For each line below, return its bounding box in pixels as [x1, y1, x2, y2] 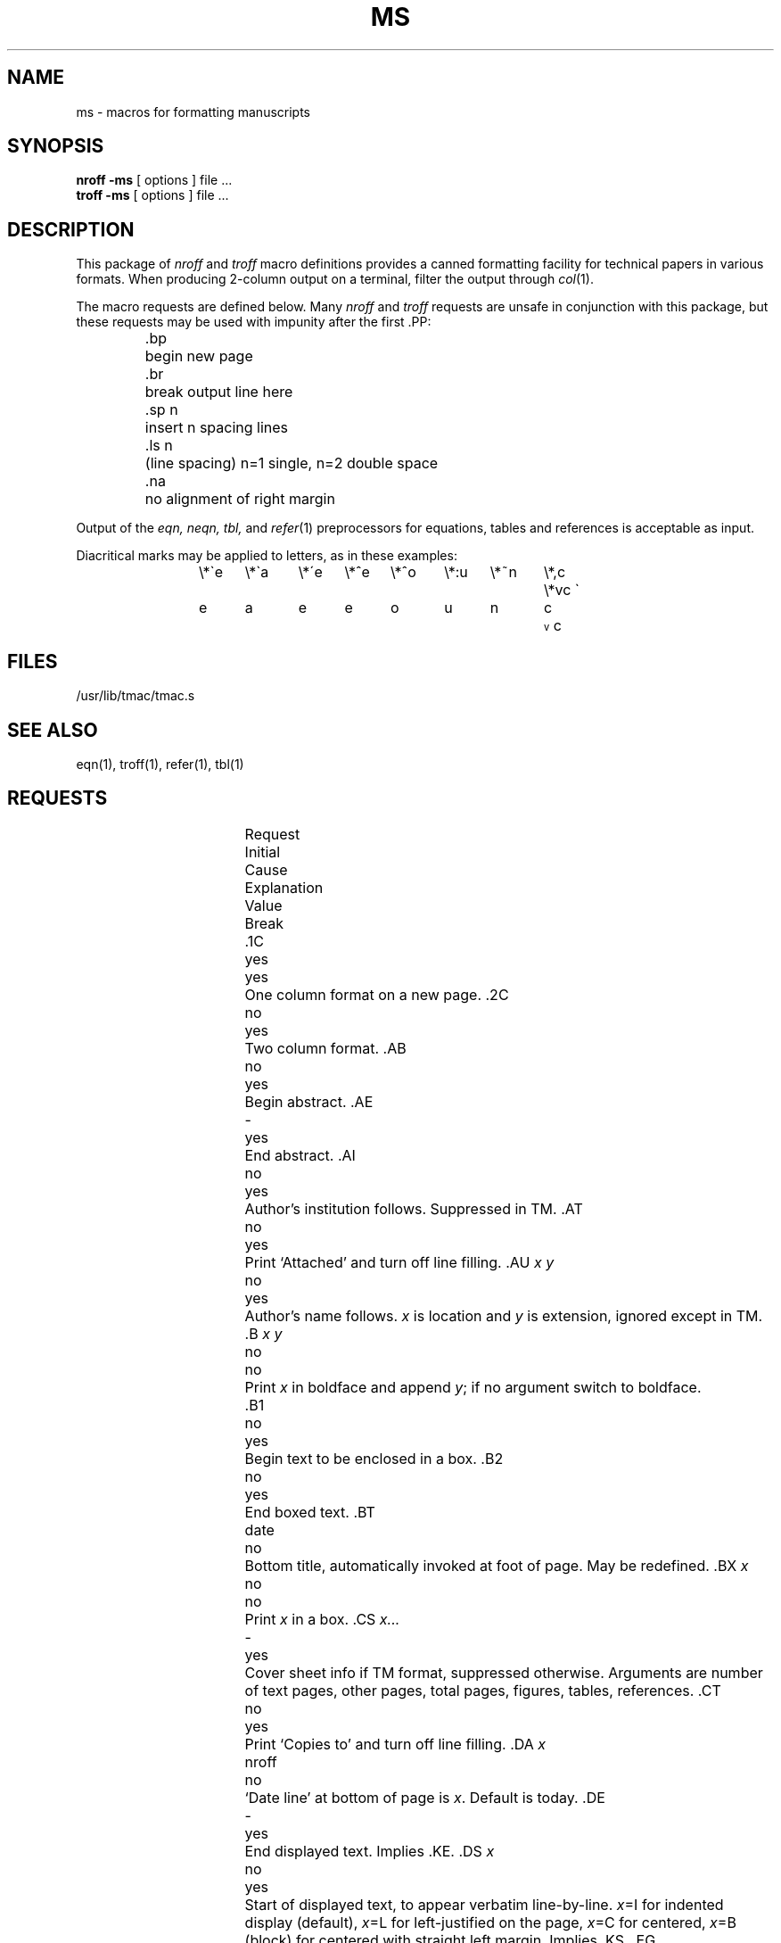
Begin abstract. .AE [244, 1092, 374, 1111]
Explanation [244, 878, 324, 897]
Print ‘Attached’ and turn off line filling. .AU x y [244, 1253, 555, 1271]
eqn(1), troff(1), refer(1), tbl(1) [76, 756, 244, 772]
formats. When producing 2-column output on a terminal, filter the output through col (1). [76, 271, 594, 287]
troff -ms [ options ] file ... [76, 187, 229, 203]
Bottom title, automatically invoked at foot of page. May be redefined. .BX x [244, 1556, 749, 1575]
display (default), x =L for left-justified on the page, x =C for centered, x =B [244, 1913, 736, 1931]
